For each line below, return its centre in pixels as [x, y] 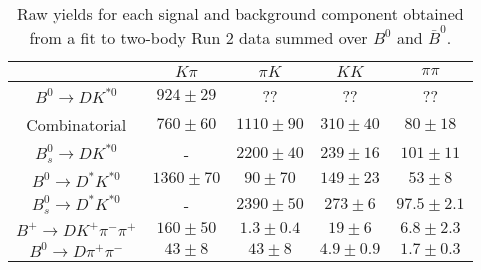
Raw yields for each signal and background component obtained [240, 13]
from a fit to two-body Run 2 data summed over [198, 37]
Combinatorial [76, 124]
